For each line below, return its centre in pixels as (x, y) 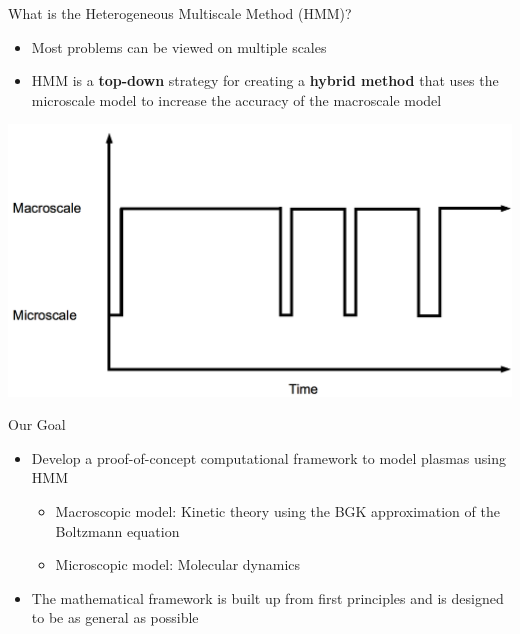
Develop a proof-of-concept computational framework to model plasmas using (269, 457)
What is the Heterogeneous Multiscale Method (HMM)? (180, 13)
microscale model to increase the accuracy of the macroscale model (236, 99)
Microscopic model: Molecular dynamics (178, 564)
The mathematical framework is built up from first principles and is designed (267, 597)
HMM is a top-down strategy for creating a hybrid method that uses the (265, 80)
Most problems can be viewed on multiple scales (179, 46)
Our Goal (37, 424)
